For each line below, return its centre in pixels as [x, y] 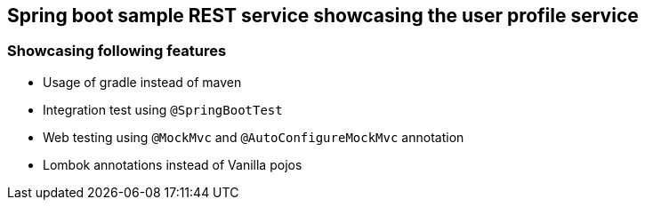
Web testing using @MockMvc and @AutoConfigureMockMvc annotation [254, 137]
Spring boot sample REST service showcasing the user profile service [323, 16]
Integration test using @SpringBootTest [163, 109]
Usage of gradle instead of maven [142, 82]
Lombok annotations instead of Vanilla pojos [173, 164]
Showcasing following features [117, 51]
